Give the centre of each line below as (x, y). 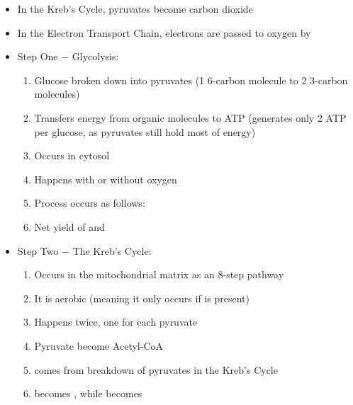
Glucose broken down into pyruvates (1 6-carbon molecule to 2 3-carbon (191, 80)
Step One (38, 56)
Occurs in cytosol (72, 155)
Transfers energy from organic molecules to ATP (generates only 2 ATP (190, 117)
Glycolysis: (95, 56)
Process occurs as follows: (90, 203)
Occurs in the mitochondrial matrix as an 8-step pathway (159, 274)
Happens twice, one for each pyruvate (116, 322)
